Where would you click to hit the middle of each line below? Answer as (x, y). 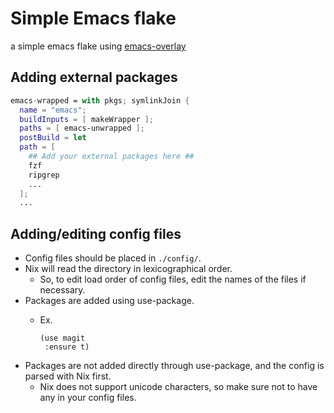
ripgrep (44, 175)
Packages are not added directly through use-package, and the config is (174, 366)
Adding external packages (94, 77)
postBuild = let (53, 138)
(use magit (62, 338)
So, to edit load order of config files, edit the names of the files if (173, 279)
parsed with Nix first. (68, 376)
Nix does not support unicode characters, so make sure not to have (178, 387)
